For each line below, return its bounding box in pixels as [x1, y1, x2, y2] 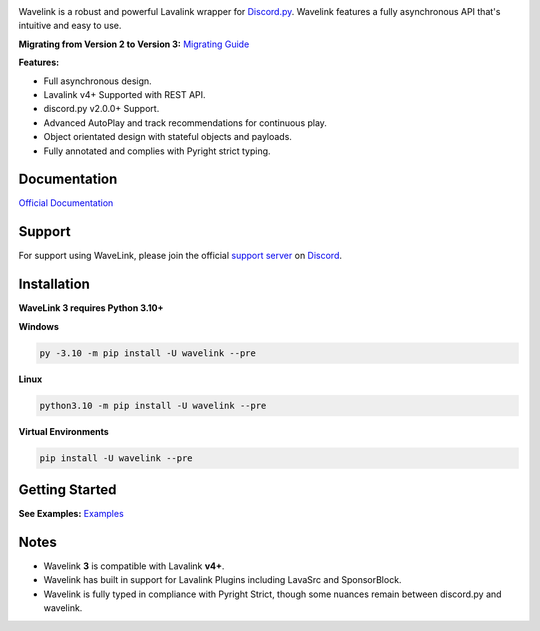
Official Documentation [18, 197, 114, 209]
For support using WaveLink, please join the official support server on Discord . [18, 250, 343, 262]
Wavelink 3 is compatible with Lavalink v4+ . [43, 560, 225, 572]
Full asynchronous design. [43, 75, 152, 87]
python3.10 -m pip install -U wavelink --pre [39, 400, 267, 411]
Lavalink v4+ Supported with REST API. [43, 88, 206, 100]
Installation [18, 276, 90, 293]
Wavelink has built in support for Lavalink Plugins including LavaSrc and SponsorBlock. [43, 574, 402, 586]
